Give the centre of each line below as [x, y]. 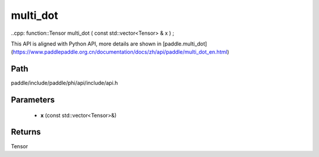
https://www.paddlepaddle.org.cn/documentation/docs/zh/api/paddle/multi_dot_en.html [120, 52]
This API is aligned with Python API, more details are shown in [86, 44]
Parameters [33, 100]
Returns [26, 132]
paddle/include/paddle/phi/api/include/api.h [64, 83]
